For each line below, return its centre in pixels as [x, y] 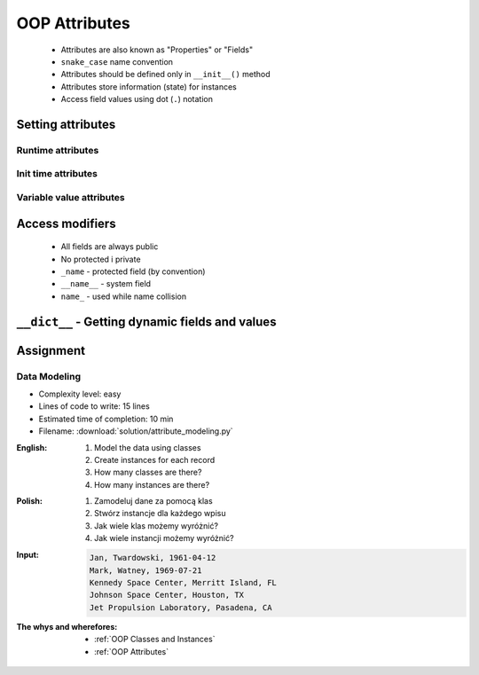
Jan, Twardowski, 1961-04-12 [153, 558]
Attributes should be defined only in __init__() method [165, 75]
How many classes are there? [148, 472]
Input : [28, 554]
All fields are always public [110, 247]
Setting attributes [66, 124]
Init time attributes [57, 174]
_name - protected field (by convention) [133, 271]
